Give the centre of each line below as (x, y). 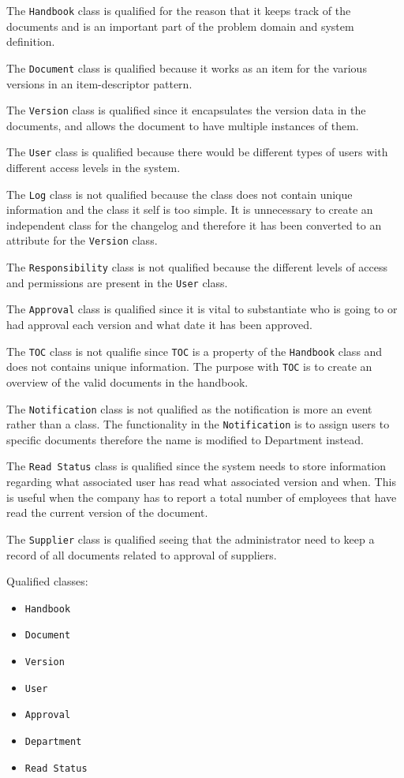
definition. (31, 41)
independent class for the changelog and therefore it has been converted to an (194, 224)
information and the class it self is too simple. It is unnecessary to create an (190, 209)
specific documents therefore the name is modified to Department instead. (185, 439)
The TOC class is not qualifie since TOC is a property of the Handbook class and (195, 351)
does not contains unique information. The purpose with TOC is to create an (189, 367)
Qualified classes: (47, 581)
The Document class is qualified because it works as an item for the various (187, 67)
